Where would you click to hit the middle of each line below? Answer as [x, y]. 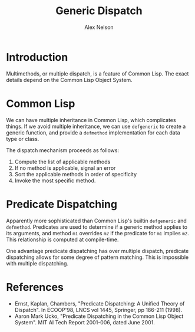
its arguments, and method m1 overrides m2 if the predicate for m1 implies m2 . [98, 233]
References [35, 287]
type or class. [23, 139]
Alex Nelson [99, 27]
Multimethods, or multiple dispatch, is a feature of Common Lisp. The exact [97, 73]
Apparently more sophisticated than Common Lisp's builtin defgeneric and [96, 221]
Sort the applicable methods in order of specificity [76, 174]
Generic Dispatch [99, 11]
